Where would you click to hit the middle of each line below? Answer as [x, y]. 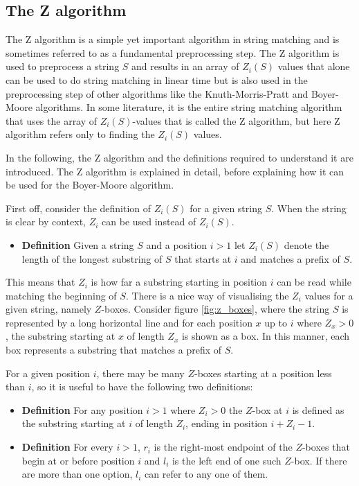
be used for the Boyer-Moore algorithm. [90, 185]
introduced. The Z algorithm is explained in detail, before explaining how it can [175, 171]
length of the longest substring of [92, 258]
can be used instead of [149, 222]
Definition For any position [82, 409]
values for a [329, 295]
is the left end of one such [227, 460]
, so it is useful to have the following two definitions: [142, 387]
